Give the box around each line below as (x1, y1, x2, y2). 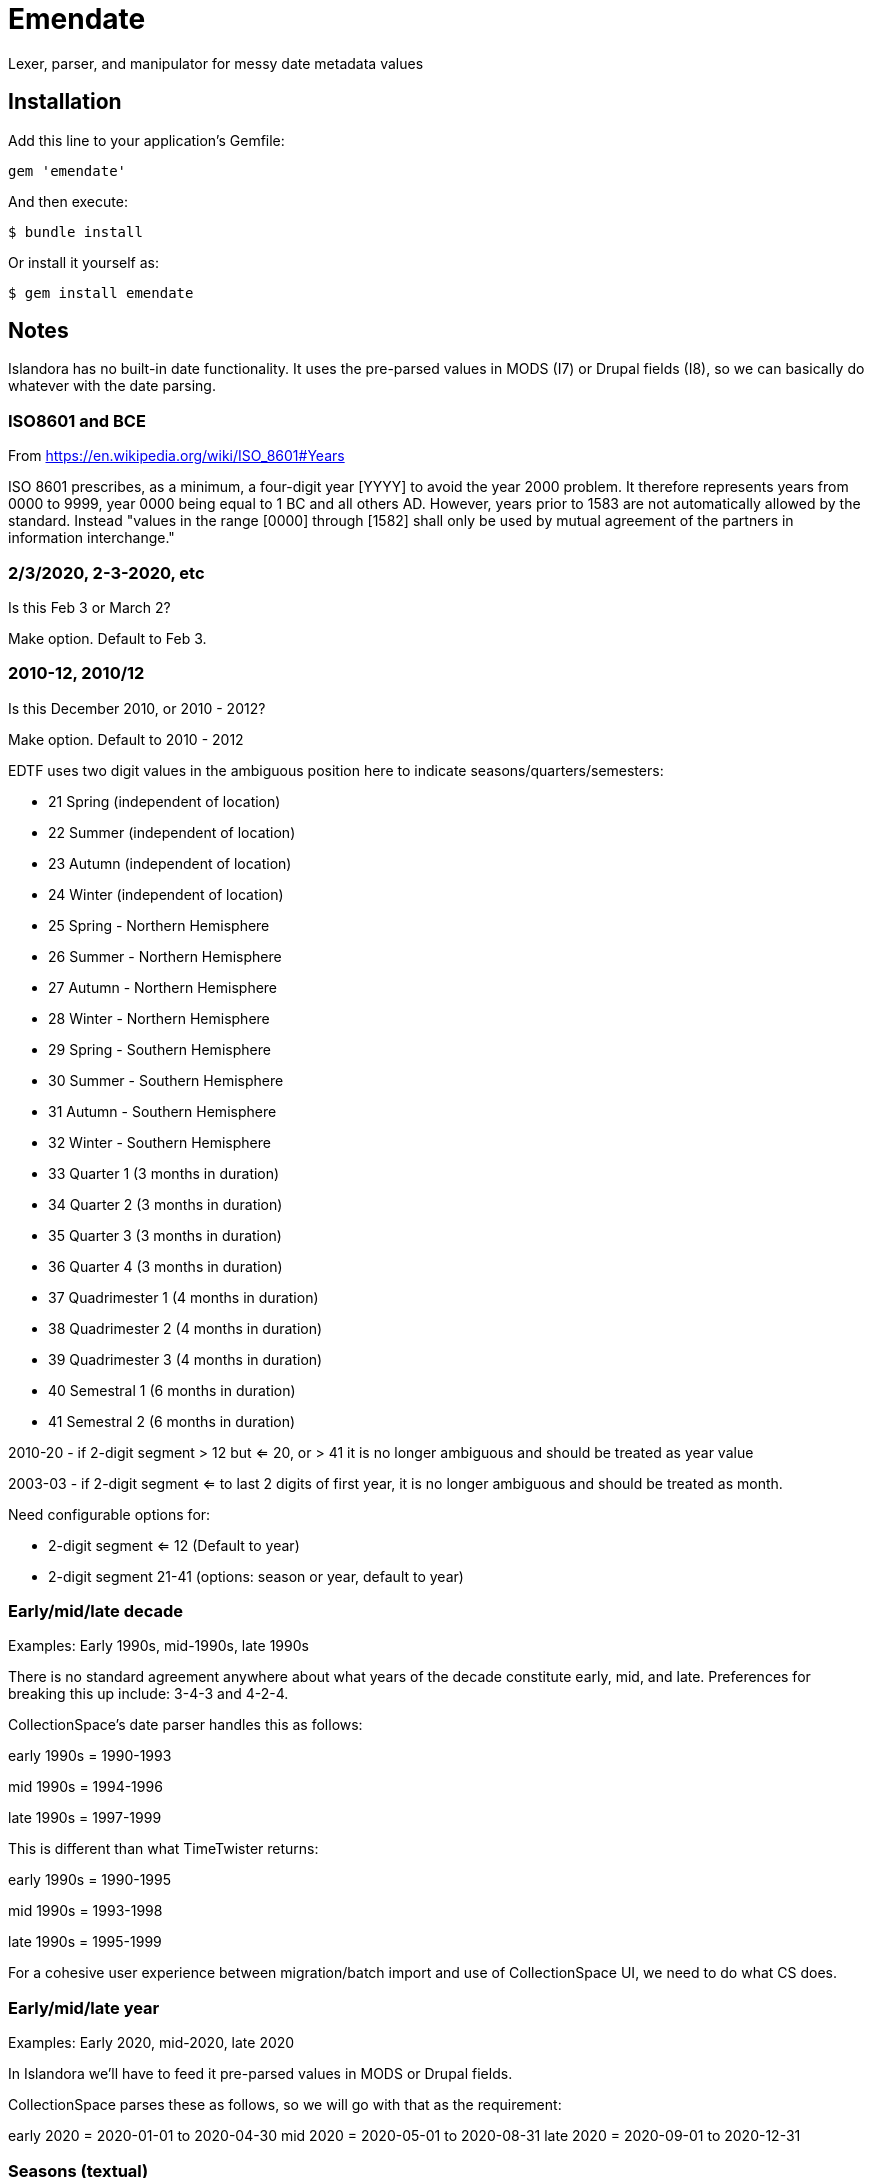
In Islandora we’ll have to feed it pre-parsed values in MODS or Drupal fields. (8, 2065, 513, 2083)
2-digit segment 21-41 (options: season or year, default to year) (48, 1567, 464, 1585)
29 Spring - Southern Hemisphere (48, 1040, 271, 1058)
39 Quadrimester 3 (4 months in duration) (48, 1350, 323, 1368)
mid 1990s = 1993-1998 (8, 1902, 163, 1920)
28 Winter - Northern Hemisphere (48, 1009, 270, 1027)
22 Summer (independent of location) (48, 823, 296, 841)
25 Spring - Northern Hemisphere (48, 916, 270, 934)
